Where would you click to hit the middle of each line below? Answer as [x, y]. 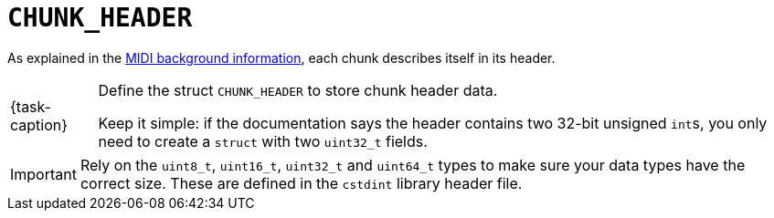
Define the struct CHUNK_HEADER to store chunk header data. [298, 90]
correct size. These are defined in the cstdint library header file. [301, 183]
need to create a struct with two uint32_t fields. [263, 141]
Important [43, 174]
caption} [39, 125]
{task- [31, 106]
